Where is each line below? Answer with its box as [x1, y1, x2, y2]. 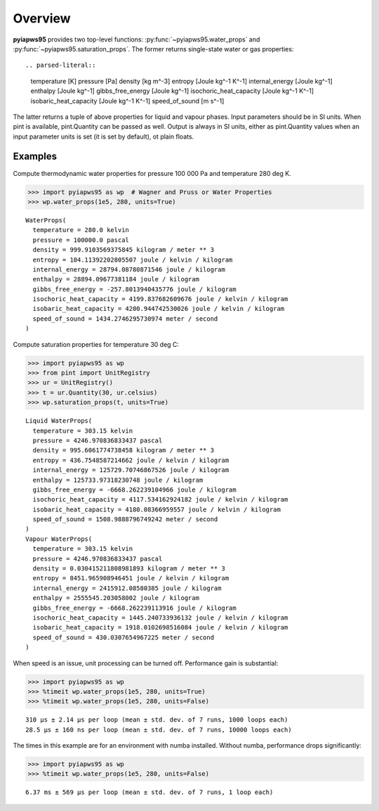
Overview [13, 11, 71, 26]
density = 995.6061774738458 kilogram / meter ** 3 [32, 447, 214, 454]
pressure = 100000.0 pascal [32, 236, 130, 244]
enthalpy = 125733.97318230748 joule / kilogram [32, 475, 204, 484]
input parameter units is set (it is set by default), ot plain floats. [13, 132, 194, 141]
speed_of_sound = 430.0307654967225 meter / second [32, 633, 214, 641]
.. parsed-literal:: [25, 61, 96, 70]
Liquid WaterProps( [25, 417, 93, 425]
